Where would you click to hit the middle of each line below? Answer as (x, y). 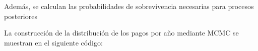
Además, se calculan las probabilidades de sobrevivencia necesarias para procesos (129, 6)
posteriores (21, 16)
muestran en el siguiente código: (53, 42)
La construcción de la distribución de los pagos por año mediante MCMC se (121, 33)
